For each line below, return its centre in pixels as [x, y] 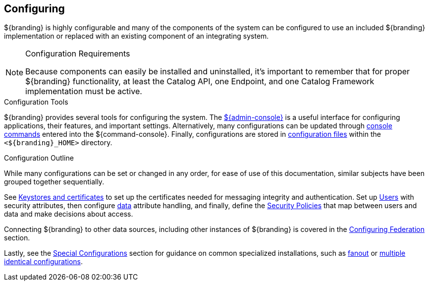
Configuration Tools [36, 102]
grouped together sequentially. [54, 182]
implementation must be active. [84, 91]
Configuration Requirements [78, 54]
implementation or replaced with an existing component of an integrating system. [136, 36]
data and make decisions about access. [69, 214]
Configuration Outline [39, 158]
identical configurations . [43, 262]
